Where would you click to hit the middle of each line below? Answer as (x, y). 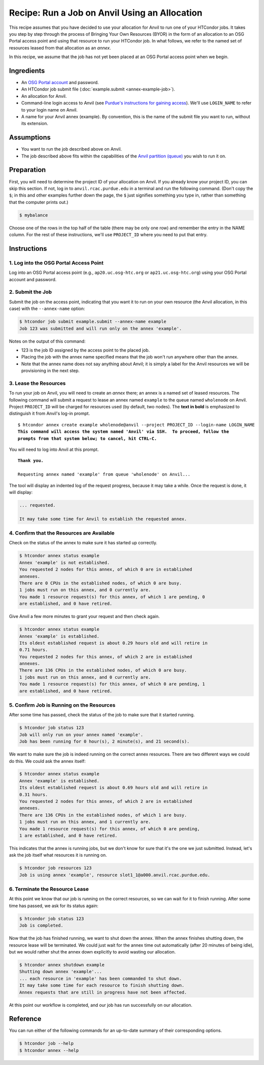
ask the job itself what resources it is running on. (58, 855)
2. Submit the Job (31, 292)
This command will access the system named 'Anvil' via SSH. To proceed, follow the (123, 432)
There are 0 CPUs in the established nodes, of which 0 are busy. (100, 583)
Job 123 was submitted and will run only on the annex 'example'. (100, 328)
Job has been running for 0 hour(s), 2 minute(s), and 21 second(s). (104, 742)
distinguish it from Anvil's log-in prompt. (49, 414)
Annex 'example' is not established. (65, 563)
